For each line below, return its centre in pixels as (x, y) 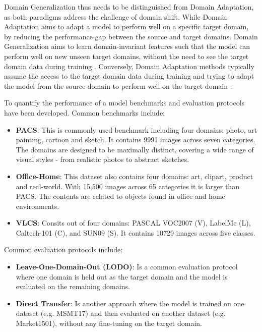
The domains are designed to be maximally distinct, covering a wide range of (135, 149)
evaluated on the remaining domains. (73, 286)
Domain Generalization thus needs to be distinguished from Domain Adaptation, (129, 7)
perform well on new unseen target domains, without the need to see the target (126, 56)
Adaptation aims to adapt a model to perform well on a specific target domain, (126, 26)
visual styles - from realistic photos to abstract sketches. (103, 159)
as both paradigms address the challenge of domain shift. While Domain (116, 16)
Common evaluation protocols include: (63, 250)
